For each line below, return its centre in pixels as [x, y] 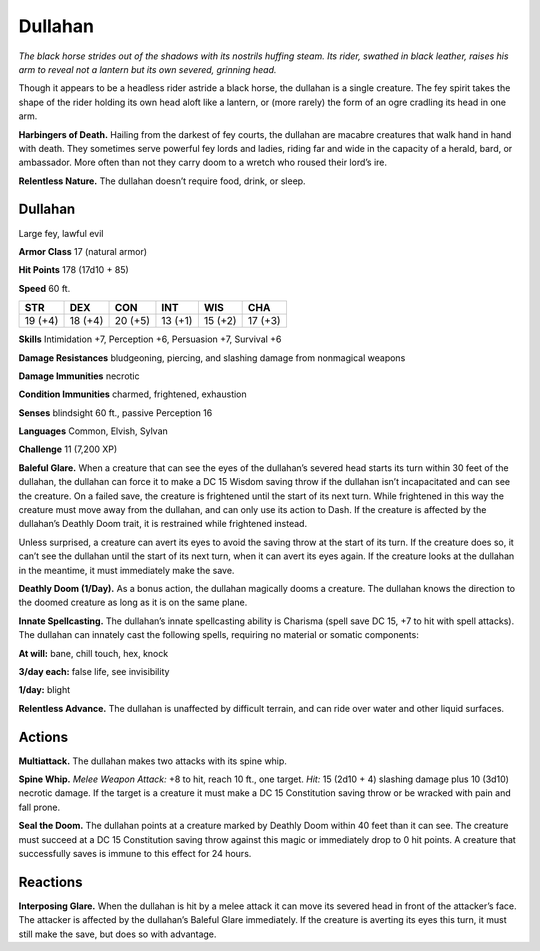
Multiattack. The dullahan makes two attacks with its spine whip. [152, 761]
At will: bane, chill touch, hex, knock [93, 653]
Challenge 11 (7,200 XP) [68, 449]
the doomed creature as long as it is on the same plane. [133, 602]
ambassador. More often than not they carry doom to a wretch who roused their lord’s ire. [203, 162]
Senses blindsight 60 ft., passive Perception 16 [115, 412]
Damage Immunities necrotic [79, 376]
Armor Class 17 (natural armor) [83, 251]
